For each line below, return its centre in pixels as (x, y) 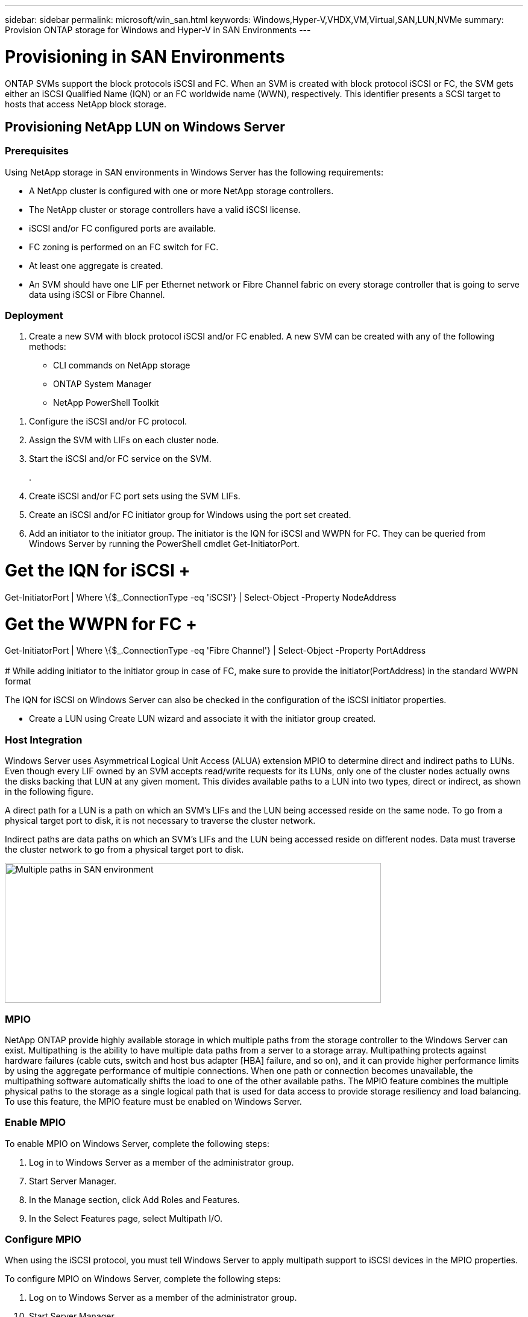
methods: (48, 347)
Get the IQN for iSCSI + (98, 571)
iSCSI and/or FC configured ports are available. (123, 228)
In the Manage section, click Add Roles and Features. (134, 1199)
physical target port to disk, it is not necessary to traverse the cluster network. (160, 821)
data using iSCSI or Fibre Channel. (97, 294)
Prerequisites (37, 151)
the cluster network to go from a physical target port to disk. (124, 850)
